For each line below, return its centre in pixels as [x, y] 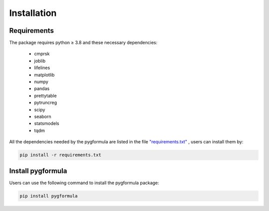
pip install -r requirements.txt [61, 155]
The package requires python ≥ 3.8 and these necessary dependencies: [83, 43]
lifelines [42, 68]
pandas [42, 89]
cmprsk [42, 54]
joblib [40, 61]
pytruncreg [46, 103]
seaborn [43, 116]
